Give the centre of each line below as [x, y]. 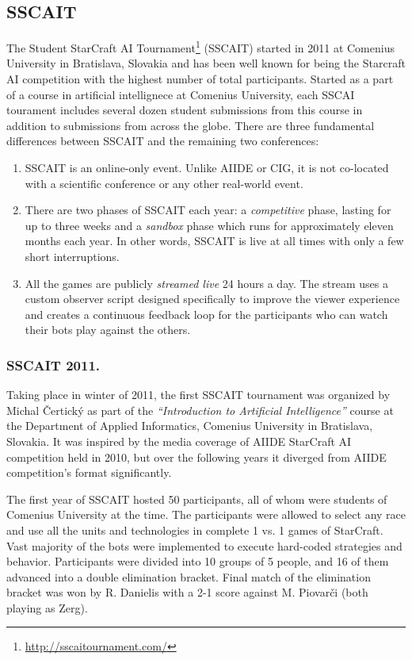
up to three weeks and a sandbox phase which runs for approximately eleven [209, 225]
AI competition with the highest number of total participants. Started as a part [200, 79]
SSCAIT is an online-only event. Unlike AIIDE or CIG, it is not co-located [207, 168]
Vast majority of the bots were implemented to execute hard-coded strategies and [204, 545]
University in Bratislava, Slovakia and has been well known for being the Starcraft [206, 63]
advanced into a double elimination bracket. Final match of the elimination [189, 576]
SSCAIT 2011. [53, 365]
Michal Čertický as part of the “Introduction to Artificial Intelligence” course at [200, 410]
